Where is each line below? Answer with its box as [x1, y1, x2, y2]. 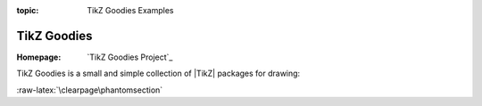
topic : [16, 5, 39, 15]
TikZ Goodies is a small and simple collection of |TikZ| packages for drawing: [16, 68, 301, 79]
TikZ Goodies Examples [87, 5, 174, 15]
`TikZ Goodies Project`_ [87, 52, 173, 62]
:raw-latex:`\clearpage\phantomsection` [16, 85, 163, 95]
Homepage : [16, 52, 62, 62]
